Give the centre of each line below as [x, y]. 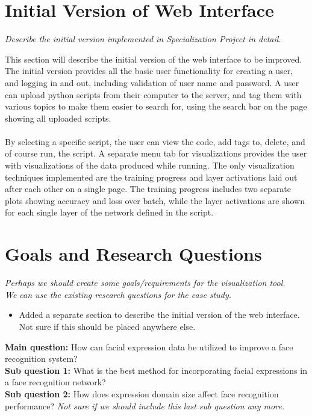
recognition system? [41, 359]
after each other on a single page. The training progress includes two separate [148, 189]
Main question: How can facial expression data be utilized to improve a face [149, 346]
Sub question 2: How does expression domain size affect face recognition [142, 393]
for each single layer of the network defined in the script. [109, 212]
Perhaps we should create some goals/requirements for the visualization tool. [145, 283]
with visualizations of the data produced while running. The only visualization [150, 165]
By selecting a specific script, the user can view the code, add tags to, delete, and [155, 141]
